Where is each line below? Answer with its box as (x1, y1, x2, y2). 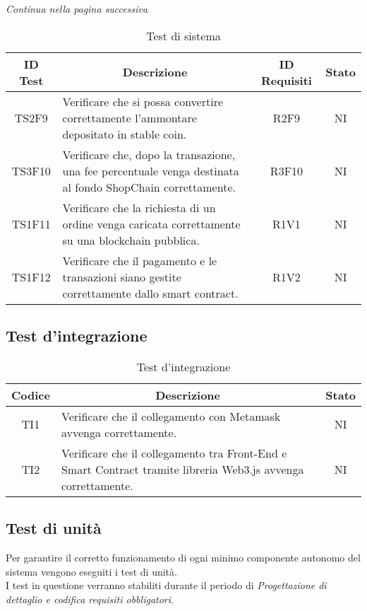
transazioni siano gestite (62, 268, 181, 285)
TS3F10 (11, 162, 51, 179)
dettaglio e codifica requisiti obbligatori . (6, 591, 174, 606)
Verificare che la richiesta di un (62, 199, 216, 216)
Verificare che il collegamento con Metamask (61, 407, 281, 424)
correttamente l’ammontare (62, 109, 197, 126)
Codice (11, 386, 50, 403)
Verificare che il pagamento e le (62, 252, 217, 269)
